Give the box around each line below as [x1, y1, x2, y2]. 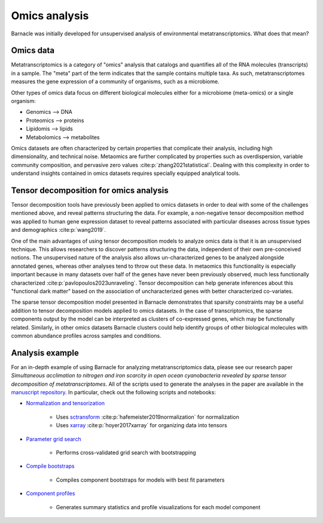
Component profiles [26, 490, 75, 497]
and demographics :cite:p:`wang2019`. [11, 226, 106, 234]
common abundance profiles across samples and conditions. [11, 332, 161, 339]
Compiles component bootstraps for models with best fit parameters [56, 476, 225, 483]
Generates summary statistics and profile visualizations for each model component [56, 503, 261, 510]
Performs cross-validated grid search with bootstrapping [56, 449, 197, 456]
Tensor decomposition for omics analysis [11, 185, 169, 195]
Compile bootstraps [26, 462, 75, 470]
